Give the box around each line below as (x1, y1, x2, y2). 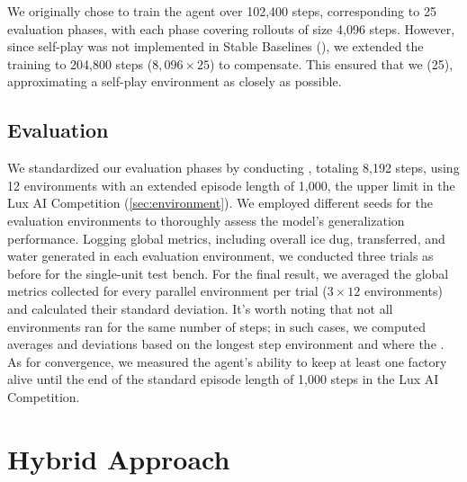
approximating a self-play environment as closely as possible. (7, 72, 342, 91)
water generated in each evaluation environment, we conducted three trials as (7, 246, 434, 265)
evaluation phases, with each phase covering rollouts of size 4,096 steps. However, (7, 19, 455, 38)
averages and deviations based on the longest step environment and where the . (7, 335, 445, 353)
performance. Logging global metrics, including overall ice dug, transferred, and (7, 228, 445, 247)
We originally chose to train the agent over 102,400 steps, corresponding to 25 (7, 2, 436, 20)
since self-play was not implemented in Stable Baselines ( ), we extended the (7, 37, 424, 56)
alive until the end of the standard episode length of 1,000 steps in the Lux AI (7, 370, 439, 388)
